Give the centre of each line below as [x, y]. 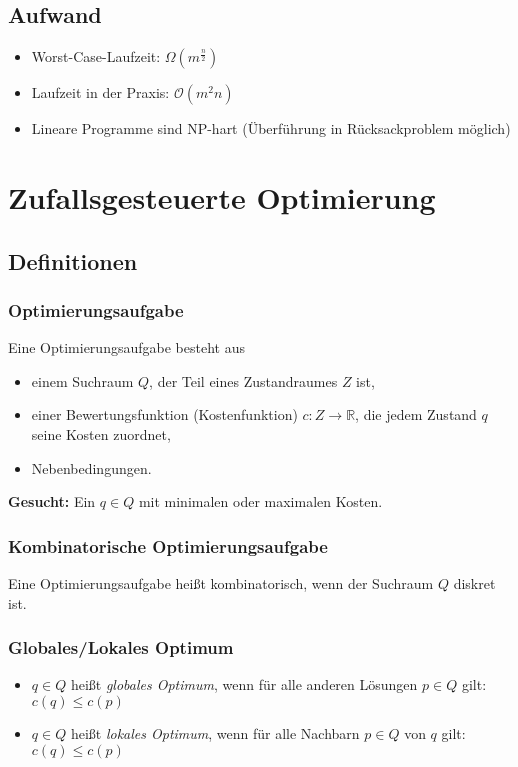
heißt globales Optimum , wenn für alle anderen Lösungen [244, 684]
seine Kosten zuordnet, [101, 433]
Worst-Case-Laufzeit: [96, 56]
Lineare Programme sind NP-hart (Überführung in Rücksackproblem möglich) [271, 128]
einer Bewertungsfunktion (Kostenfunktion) [164, 414]
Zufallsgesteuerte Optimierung [222, 196]
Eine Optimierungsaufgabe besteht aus [126, 347]
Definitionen [73, 260]
